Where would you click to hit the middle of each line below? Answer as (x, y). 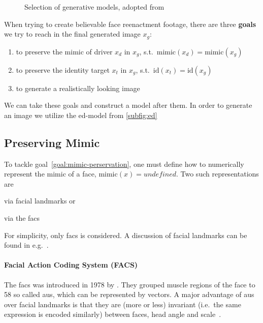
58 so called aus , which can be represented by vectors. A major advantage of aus (129, 294)
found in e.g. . (26, 245)
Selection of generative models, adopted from (94, 7)
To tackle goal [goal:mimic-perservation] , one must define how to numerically (124, 164)
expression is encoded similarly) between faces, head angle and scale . (113, 314)
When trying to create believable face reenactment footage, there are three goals (130, 24)
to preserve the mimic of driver (64, 51)
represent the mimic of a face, (50, 174)
